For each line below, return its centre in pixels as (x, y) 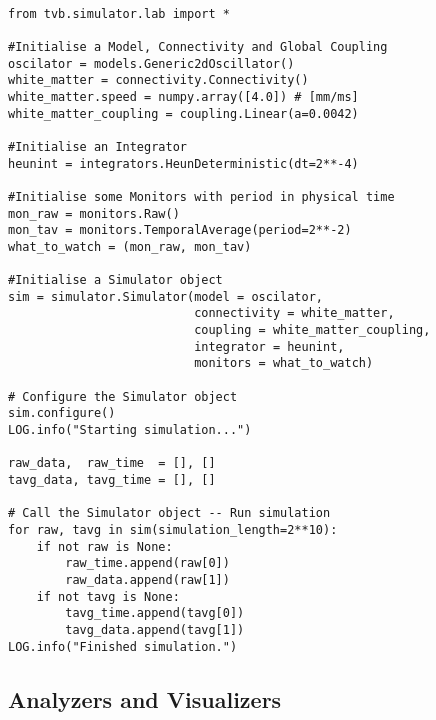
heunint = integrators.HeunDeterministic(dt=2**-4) (183, 163)
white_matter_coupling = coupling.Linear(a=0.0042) (183, 113)
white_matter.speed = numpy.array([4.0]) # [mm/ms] (183, 96)
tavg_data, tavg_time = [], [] (112, 480)
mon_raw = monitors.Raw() (94, 213)
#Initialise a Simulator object (115, 280)
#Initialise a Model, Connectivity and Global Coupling (198, 46)
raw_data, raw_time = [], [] (112, 463)
